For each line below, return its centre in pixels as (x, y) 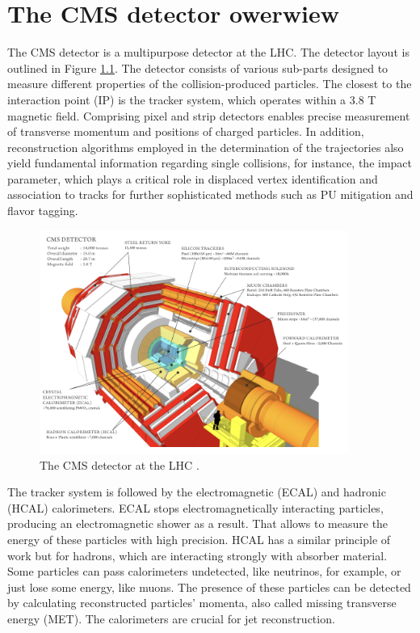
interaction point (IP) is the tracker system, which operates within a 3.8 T (192, 99)
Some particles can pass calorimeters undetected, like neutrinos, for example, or (204, 571)
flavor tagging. (43, 211)
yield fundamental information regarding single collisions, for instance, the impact (210, 163)
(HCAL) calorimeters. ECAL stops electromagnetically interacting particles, (195, 507)
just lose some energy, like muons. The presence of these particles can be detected (209, 587)
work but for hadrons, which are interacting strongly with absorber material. (197, 555)
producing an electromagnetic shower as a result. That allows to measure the (198, 523)
